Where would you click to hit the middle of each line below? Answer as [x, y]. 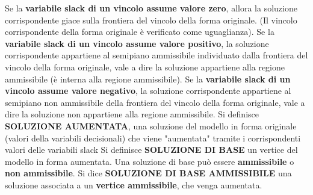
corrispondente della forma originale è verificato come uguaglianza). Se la [140, 32]
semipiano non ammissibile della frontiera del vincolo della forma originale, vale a [155, 102]
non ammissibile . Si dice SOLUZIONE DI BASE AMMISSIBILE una [148, 173]
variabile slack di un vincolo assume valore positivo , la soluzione [137, 43]
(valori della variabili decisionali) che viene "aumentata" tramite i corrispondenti [153, 138]
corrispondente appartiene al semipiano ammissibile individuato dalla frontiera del [156, 55]
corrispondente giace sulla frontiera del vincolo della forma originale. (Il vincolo [151, 20]
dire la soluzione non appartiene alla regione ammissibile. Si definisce [132, 114]
